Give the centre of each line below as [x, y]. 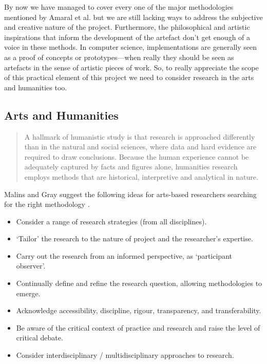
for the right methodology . [47, 204]
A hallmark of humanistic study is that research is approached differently [140, 136]
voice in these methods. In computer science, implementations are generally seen [130, 47]
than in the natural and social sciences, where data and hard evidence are [140, 147]
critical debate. [40, 338]
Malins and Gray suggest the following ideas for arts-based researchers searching [130, 194]
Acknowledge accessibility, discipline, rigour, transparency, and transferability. [139, 310]
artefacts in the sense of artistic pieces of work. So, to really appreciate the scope [131, 67]
